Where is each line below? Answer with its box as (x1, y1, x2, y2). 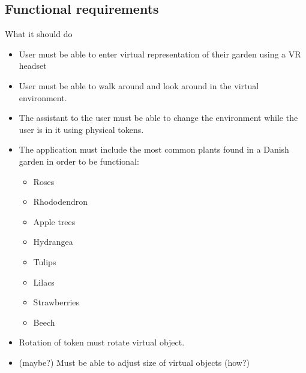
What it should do (5, 28, 73, 40)
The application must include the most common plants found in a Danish (19, 143, 289, 156)
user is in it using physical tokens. (19, 123, 144, 135)
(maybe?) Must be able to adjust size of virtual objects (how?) (19, 356, 250, 368)
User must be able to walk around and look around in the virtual (19, 79, 259, 92)
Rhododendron (33, 195, 88, 208)
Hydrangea (33, 235, 73, 248)
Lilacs (33, 275, 55, 288)
